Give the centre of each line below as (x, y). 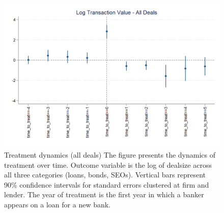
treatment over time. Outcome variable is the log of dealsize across (108, 164)
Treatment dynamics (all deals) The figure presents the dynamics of (110, 154)
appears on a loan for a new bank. (58, 204)
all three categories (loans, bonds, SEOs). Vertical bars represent (105, 175)
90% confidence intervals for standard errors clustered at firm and (107, 184)
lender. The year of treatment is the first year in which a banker (104, 194)
